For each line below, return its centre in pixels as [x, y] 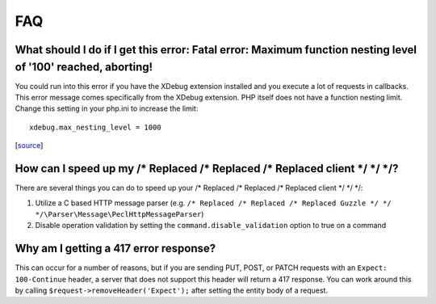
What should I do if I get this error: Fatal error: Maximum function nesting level [216, 50]
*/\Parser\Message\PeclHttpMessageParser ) [119, 213]
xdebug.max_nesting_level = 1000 [95, 127]
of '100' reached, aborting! [84, 67]
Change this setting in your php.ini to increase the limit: [107, 108]
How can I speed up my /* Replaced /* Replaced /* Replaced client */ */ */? [207, 169]
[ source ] [29, 146]
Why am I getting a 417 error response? [115, 249]
